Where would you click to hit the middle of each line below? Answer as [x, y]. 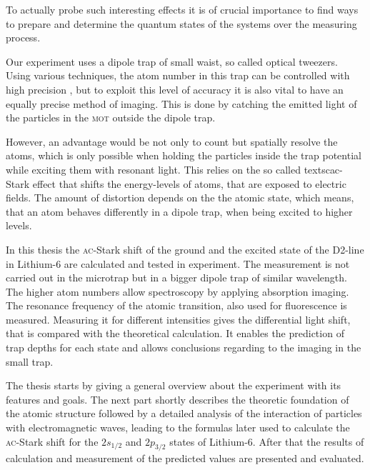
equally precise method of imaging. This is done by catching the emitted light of [181, 103]
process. [23, 37]
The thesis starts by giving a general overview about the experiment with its [174, 385]
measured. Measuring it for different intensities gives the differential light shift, [178, 319]
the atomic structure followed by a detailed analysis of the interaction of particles [184, 413]
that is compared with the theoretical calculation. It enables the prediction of [175, 333]
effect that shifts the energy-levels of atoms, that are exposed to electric [189, 183]
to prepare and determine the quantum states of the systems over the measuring [181, 23]
